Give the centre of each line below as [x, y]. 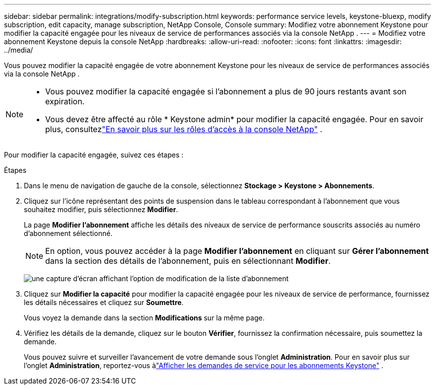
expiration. [65, 101]
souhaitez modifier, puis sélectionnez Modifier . [101, 209]
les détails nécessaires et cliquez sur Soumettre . [104, 302]
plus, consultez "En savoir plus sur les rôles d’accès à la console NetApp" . [184, 129]
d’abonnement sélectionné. [68, 233]
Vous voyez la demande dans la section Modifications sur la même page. [144, 318]
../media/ [19, 50]
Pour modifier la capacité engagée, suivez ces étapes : [94, 155]
